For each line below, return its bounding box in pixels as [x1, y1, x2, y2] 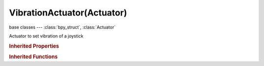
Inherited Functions [9, 53, 58, 60]
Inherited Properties [9, 43, 60, 49]
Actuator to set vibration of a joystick [9, 33, 84, 39]
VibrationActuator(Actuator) [9, 7, 127, 18]
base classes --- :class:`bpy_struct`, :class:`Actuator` [9, 24, 116, 30]
